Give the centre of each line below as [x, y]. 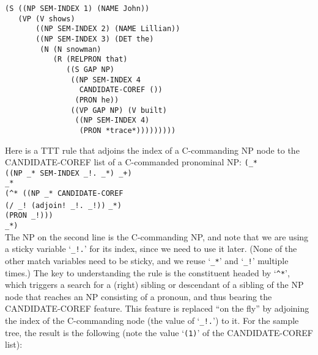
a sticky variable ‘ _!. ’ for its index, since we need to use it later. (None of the [151, 249]
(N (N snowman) [71, 49]
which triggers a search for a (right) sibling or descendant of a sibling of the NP [154, 285]
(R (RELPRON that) [90, 59]
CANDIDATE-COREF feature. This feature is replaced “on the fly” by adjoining [157, 308]
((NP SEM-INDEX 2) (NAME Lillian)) [108, 29]
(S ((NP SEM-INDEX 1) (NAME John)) [77, 9]
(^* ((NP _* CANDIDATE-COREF [64, 194]
